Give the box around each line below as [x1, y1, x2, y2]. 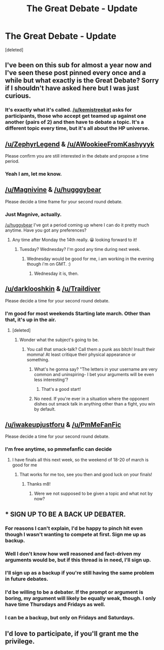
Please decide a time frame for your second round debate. [5, 198, 123, 204]
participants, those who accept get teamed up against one [5, 112, 146, 119]
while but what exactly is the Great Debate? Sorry [5, 77, 159, 85]
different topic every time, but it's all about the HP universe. [5, 125, 150, 132]
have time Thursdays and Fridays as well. [5, 601, 106, 608]
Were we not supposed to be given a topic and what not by [34, 490, 153, 496]
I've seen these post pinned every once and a [5, 69, 146, 77]
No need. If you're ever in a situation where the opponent [34, 396, 149, 402]
